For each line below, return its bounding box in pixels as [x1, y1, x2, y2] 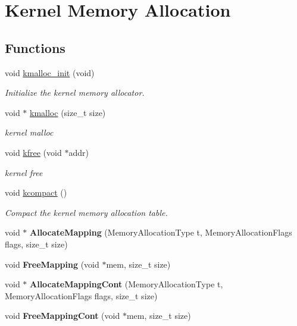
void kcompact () [5, 186, 67, 199]
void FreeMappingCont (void [5, 309, 120, 322]
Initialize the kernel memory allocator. [5, 86, 145, 99]
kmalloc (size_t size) [30, 106, 106, 118]
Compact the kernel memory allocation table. [5, 206, 168, 218]
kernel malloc [5, 126, 54, 139]
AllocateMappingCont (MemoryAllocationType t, [30, 278, 223, 290]
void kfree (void [5, 146, 62, 158]
